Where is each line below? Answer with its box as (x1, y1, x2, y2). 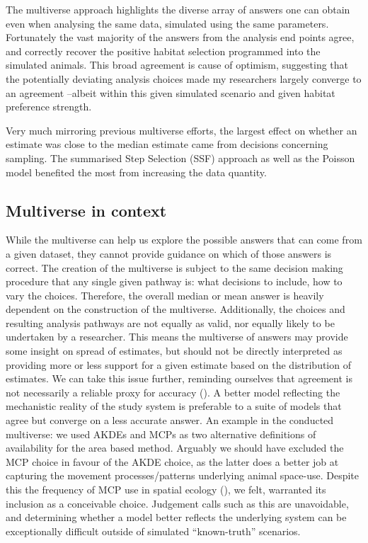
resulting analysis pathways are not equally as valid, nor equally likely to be (6, 315, 335, 330)
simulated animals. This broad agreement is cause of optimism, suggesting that (6, 57, 349, 72)
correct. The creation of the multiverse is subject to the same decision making (6, 260, 343, 275)
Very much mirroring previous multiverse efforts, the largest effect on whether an (6, 122, 357, 137)
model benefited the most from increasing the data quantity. (6, 164, 267, 179)
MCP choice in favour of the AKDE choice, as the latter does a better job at (6, 454, 339, 469)
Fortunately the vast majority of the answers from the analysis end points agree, (6, 30, 355, 45)
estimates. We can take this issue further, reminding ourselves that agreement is (6, 371, 352, 386)
